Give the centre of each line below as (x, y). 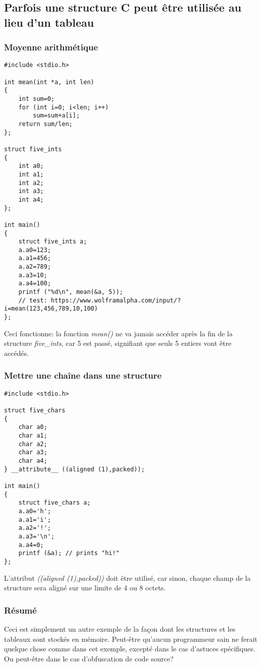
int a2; (31, 183)
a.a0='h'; (35, 511)
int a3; (31, 191)
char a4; (33, 461)
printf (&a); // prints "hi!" (69, 553)
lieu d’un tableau (49, 22)
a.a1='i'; (35, 520)
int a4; (31, 199)
